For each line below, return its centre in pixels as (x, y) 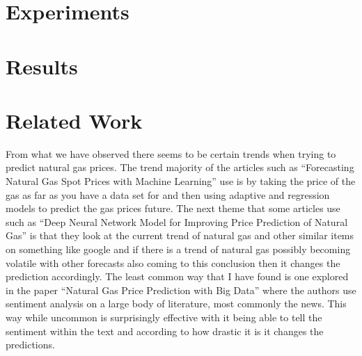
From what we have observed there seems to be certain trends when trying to (171, 153)
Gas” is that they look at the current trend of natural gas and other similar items (180, 235)
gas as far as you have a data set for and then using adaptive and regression (168, 194)
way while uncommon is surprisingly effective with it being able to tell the (164, 317)
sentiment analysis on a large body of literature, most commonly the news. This (176, 304)
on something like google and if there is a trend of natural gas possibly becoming (178, 249)
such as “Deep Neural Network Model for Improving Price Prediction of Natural (177, 221)
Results (42, 66)
